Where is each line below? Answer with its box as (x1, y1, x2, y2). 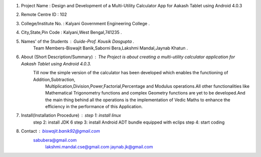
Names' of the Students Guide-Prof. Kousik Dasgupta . (21, 38, 135, 44)
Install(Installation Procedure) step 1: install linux (21, 112, 121, 118)
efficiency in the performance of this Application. (45, 104, 143, 110)
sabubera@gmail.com (33, 137, 77, 143)
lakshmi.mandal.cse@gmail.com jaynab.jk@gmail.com (45, 144, 153, 150)
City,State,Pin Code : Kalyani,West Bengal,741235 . (21, 30, 122, 35)
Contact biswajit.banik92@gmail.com (21, 128, 100, 134)
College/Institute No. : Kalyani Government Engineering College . (21, 20, 150, 26)
